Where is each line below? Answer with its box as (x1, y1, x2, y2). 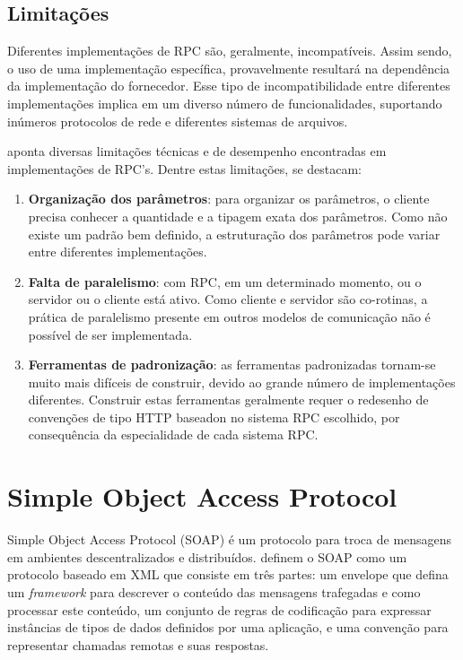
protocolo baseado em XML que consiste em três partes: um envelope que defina (7, 565, 449, 584)
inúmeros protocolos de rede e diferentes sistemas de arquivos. (7, 111, 348, 130)
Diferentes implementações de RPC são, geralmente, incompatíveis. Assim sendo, (7, 41, 452, 60)
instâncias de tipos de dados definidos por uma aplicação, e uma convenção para (7, 618, 449, 637)
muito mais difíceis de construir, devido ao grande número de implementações (28, 372, 456, 391)
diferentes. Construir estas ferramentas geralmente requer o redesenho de (28, 390, 429, 409)
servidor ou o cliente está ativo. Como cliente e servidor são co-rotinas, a (28, 290, 428, 308)
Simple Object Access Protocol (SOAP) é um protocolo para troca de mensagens (7, 530, 452, 549)
